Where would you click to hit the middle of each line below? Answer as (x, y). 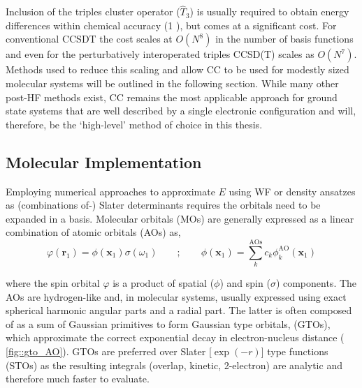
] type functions (295, 351)
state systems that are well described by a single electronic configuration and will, (181, 111)
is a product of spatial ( (164, 283)
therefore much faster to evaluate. (78, 379)
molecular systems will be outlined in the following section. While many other (172, 83)
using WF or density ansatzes (292, 191)
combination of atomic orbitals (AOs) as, (93, 232)
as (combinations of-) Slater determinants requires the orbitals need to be (163, 205)
